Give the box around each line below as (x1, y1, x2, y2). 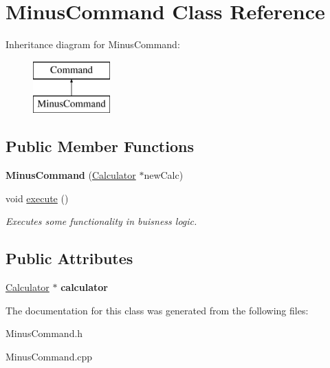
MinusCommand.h (5, 326, 83, 340)
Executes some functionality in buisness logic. (5, 214, 197, 228)
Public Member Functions (5, 136, 194, 157)
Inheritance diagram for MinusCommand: (5, 37, 180, 52)
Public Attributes (5, 248, 133, 269)
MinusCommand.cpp (5, 349, 93, 363)
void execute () (5, 191, 69, 205)
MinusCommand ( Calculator (5, 168, 136, 182)
